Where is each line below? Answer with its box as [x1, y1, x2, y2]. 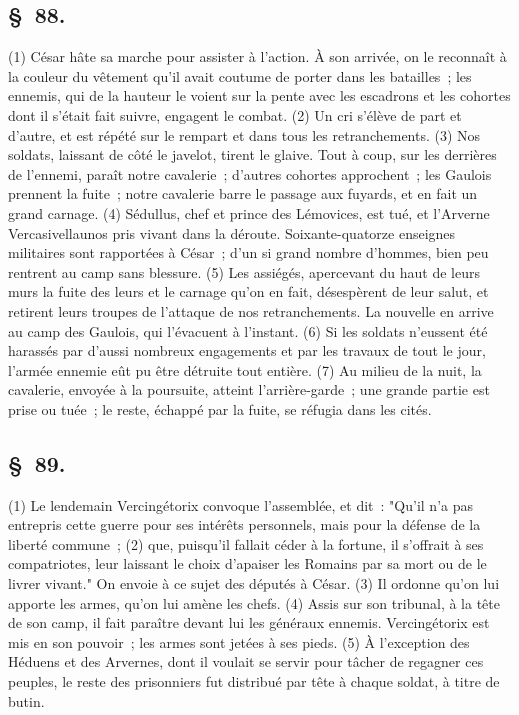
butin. [8, 690, 45, 711]
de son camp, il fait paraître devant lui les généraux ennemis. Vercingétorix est [8, 612, 490, 633]
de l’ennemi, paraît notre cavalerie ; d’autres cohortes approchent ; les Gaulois [8, 163, 492, 184]
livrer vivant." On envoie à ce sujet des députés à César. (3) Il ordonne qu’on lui [8, 573, 500, 594]
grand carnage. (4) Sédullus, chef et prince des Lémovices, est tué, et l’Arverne [8, 202, 490, 223]
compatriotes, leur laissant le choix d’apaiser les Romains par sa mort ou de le [8, 553, 487, 574]
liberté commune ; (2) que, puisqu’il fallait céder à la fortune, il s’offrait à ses [8, 533, 484, 554]
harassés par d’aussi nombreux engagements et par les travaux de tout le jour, [8, 340, 486, 361]
